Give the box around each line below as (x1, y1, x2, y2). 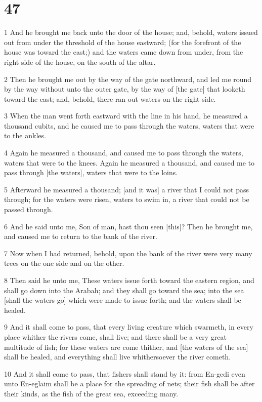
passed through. (4, 204, 53, 215)
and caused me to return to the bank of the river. (4, 231, 157, 242)
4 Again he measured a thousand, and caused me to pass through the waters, (4, 147, 243, 158)
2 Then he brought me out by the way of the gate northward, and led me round (4, 73, 251, 84)
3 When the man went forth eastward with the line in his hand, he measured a (4, 110, 248, 121)
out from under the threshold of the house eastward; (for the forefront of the (4, 36, 241, 47)
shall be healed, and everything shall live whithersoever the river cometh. (4, 351, 231, 362)
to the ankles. (4, 130, 46, 141)
